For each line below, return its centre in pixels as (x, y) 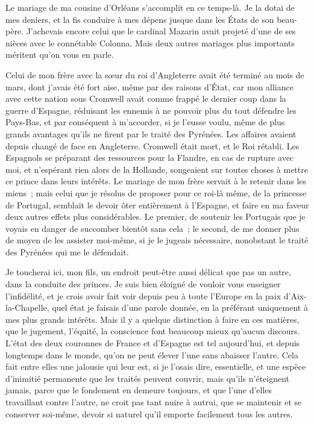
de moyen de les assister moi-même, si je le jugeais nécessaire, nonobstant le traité (157, 240)
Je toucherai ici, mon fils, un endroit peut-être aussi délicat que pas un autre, (148, 272)
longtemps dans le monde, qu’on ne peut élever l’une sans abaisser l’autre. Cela (152, 354)
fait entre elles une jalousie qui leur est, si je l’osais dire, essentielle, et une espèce (156, 366)
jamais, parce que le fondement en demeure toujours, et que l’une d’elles (139, 390)
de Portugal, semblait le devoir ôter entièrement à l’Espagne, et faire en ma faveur (157, 204)
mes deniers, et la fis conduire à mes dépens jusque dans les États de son (140, 19)
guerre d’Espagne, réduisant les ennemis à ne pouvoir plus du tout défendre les (151, 110)
